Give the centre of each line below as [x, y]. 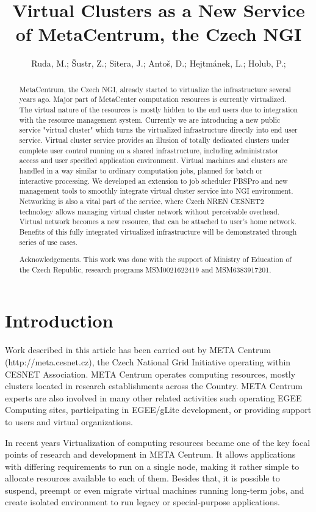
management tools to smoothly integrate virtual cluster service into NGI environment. [156, 191]
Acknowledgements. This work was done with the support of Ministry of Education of [155, 259]
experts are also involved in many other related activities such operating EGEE [153, 397]
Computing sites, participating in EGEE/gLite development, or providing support [158, 410]
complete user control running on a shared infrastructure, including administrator [149, 150]
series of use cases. [48, 242]
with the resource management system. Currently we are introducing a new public [150, 119]
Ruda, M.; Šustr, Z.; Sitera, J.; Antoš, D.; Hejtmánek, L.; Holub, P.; [159, 63]
